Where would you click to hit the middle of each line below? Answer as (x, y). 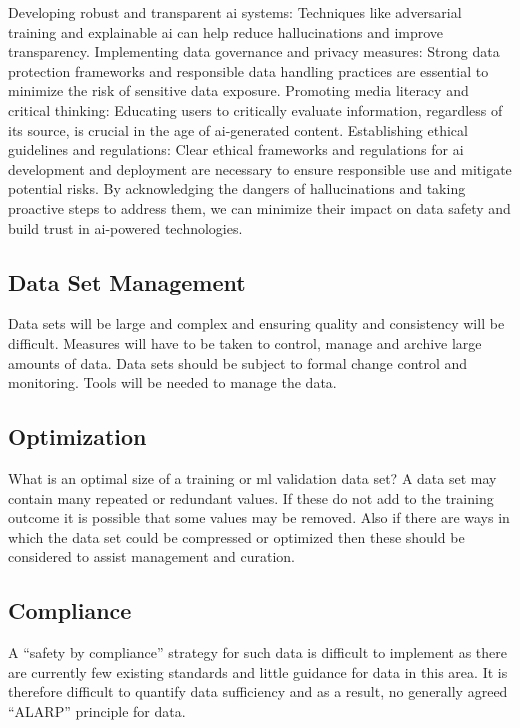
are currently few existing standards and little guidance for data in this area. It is (258, 671)
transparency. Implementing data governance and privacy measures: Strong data (254, 51)
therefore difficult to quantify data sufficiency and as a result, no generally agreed (258, 691)
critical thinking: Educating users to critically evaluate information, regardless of (255, 109)
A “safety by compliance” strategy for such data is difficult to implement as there (257, 652)
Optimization (77, 436)
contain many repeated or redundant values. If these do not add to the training (251, 497)
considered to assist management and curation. (151, 556)
